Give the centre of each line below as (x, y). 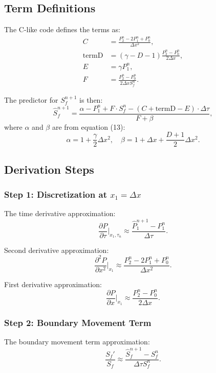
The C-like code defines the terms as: (62, 29)
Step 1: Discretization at (56, 194)
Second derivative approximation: (57, 250)
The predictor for (31, 99)
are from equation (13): (89, 126)
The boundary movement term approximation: (77, 342)
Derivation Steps (49, 169)
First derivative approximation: (53, 284)
